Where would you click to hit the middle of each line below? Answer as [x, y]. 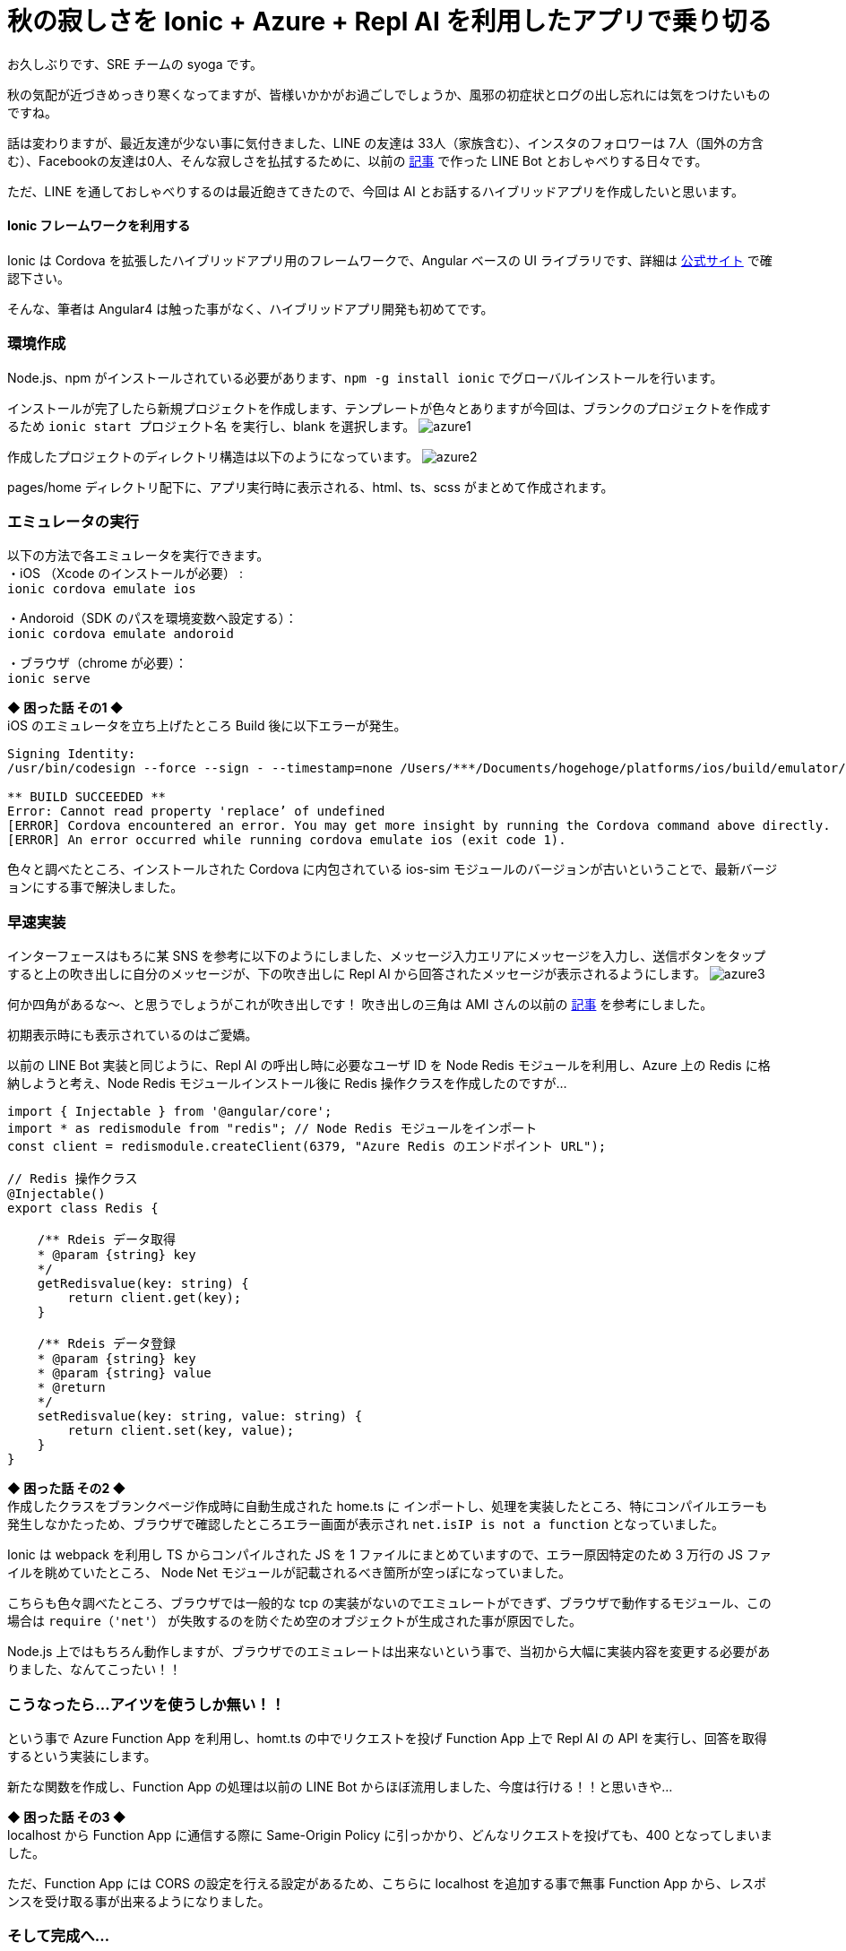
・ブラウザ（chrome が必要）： [98, 663]
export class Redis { [83, 1209]
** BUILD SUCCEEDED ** [87, 797]
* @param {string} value [124, 1373]
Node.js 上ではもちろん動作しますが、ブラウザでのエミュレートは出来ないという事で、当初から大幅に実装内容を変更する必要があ [389, 1652]
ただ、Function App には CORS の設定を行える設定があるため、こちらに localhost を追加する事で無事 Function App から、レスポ [387, 1883]
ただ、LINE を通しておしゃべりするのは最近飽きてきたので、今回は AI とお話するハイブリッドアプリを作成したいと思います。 [376, 191]
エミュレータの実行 [73, 522]
